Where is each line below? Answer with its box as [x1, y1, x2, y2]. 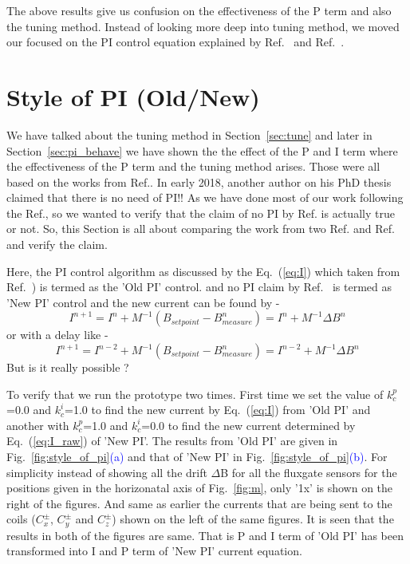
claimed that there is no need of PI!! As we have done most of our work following [6, 189, 404, 206]
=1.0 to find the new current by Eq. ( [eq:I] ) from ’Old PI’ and [65, 401, 371, 418]
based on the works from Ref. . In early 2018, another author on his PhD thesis [6, 173, 392, 190]
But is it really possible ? [6, 359, 129, 376]
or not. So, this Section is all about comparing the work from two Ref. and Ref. [6, 220, 395, 237]
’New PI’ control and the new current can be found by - [6, 294, 280, 310]
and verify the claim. [6, 236, 108, 253]
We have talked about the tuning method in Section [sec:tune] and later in [6, 126, 373, 143]
